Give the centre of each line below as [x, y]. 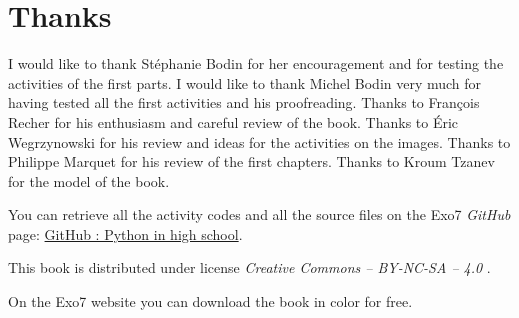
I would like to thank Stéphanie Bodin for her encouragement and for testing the [256, 63]
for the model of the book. [89, 180]
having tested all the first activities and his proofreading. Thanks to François [244, 102]
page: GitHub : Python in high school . [125, 233]
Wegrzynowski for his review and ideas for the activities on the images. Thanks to [259, 141]
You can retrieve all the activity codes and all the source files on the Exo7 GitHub [259, 214]
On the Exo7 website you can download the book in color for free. [210, 301]
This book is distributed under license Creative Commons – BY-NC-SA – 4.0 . [249, 267]
